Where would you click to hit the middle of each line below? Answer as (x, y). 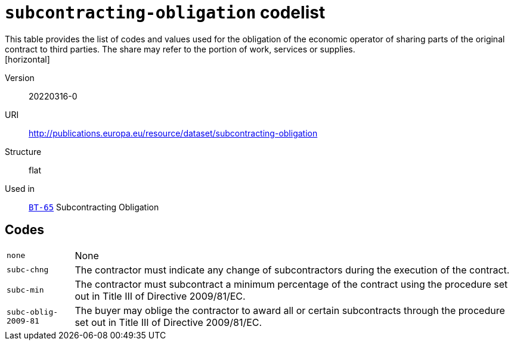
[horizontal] (27, 59)
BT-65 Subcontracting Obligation (94, 207)
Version (20, 77)
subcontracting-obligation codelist (165, 13)
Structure (23, 151)
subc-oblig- (32, 312)
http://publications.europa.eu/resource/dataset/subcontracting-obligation (173, 133)
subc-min (25, 290)
